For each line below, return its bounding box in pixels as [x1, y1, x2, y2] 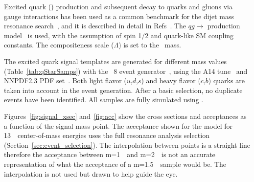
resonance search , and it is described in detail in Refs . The [4, 21, 186, 31]
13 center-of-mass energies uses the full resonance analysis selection [4, 130, 209, 140]
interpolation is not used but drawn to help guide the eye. [4, 168, 178, 179]
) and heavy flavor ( [141, 75, 201, 86]
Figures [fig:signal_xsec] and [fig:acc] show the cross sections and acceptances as [4, 111, 247, 121]
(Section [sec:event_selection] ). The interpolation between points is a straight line [4, 139, 250, 150]
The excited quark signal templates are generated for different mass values [4, 56, 227, 66]
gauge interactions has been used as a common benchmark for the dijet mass [4, 11, 234, 21]
